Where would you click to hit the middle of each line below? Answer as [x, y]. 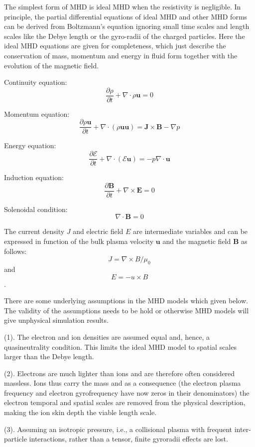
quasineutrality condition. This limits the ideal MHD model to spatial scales [120, 346]
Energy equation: [30, 145]
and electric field [98, 231]
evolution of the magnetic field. [52, 65]
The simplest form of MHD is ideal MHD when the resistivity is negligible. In [123, 6]
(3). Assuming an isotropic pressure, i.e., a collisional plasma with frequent [118, 429]
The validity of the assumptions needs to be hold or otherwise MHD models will [127, 310]
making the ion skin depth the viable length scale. [80, 412]
